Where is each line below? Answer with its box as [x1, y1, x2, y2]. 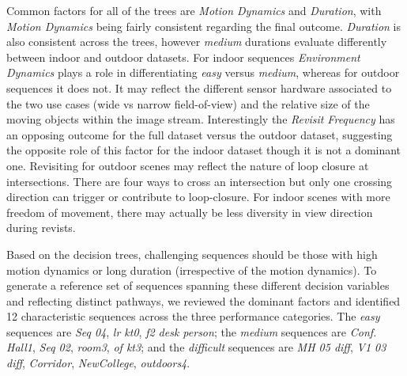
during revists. [6, 219, 76, 236]
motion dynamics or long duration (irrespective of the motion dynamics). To [6, 261, 377, 278]
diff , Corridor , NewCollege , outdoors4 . [6, 355, 190, 371]
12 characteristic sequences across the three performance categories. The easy [6, 308, 380, 325]
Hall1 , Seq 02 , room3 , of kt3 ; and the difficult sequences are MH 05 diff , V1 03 [6, 339, 386, 355]
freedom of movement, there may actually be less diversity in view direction [6, 203, 373, 220]
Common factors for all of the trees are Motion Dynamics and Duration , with [6, 2, 382, 18]
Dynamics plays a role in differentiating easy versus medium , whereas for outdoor [6, 64, 400, 81]
